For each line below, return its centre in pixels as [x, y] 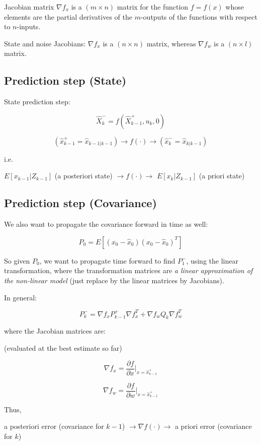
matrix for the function [153, 7]
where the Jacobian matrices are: [55, 331]
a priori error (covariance [213, 426]
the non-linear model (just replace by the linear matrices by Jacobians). [114, 280]
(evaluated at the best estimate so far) [63, 348]
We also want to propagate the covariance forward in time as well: [106, 224]
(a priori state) [222, 176]
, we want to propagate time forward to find [107, 260]
